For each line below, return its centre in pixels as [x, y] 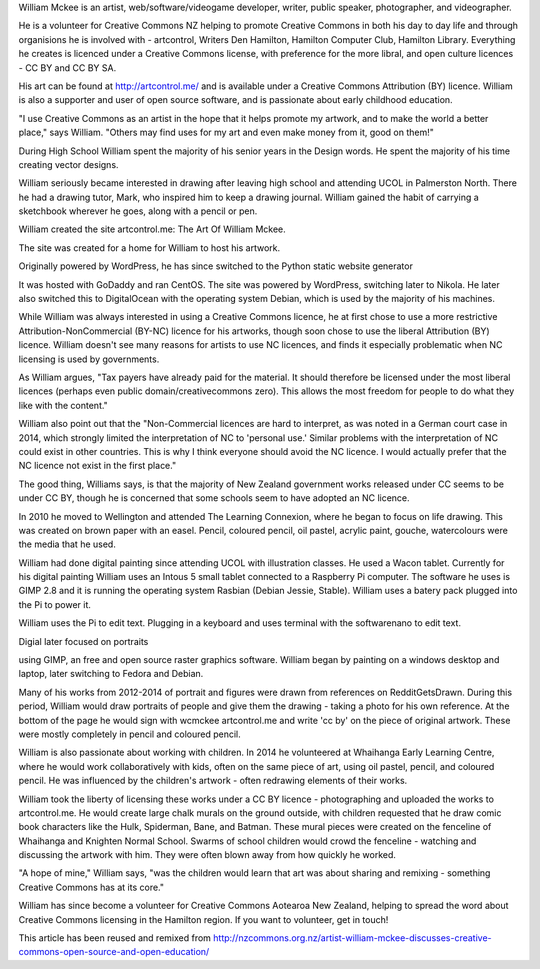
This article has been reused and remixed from [115, 938]
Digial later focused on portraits [83, 641]
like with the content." [63, 405]
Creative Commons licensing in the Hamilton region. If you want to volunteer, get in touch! [203, 919]
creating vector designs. [68, 164]
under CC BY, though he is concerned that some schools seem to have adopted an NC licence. [214, 498]
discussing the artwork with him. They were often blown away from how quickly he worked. [207, 855]
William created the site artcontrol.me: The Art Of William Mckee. [152, 229]
